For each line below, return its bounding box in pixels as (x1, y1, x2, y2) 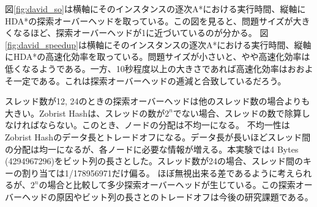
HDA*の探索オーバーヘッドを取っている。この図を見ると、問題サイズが (5, 14, 293, 27)
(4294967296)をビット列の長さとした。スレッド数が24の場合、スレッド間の (5, 154, 303, 167)
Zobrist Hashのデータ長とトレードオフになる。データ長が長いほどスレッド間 (5, 130, 311, 143)
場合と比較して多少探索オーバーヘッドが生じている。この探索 (47, 178, 296, 191)
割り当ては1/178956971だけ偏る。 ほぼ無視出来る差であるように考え (21, 166, 295, 179)
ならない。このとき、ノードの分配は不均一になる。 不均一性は (39, 118, 290, 131)
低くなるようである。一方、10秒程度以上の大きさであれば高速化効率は (5, 62, 288, 74)
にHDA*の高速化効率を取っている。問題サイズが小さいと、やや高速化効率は (5, 50, 310, 63)
